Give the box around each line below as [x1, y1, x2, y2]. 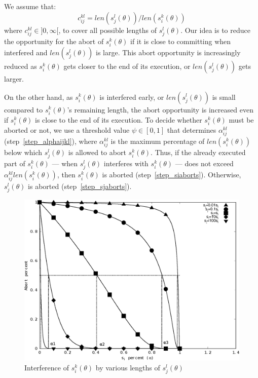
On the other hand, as [4, 91, 73, 102]
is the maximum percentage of [110, 135, 205, 146]
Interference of [24, 362, 69, 372]
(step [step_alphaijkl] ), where [4, 135, 97, 146]
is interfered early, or [99, 91, 164, 102]
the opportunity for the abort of [4, 35, 104, 46]
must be [229, 114, 254, 125]
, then [57, 169, 76, 180]
